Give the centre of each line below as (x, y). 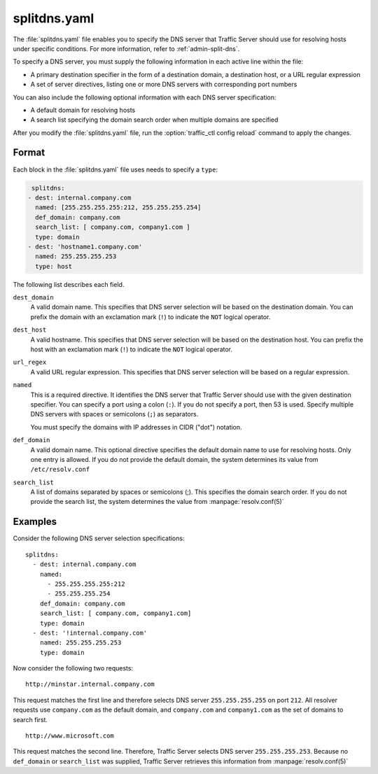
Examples (35, 522)
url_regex (30, 363)
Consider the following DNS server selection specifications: (99, 538)
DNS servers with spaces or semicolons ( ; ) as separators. (114, 414)
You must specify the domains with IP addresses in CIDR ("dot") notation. (136, 427)
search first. (30, 719)
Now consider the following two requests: (73, 668)
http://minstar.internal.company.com (90, 684)
